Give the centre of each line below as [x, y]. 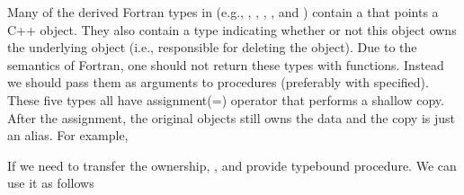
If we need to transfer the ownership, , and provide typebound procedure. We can [232, 165]
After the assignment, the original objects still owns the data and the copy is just [231, 117]
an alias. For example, [68, 135]
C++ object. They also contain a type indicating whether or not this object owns [232, 29]
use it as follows [51, 183]
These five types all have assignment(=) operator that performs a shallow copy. [226, 99]
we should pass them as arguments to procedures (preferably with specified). [218, 82]
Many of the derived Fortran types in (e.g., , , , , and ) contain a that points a [223, 12]
